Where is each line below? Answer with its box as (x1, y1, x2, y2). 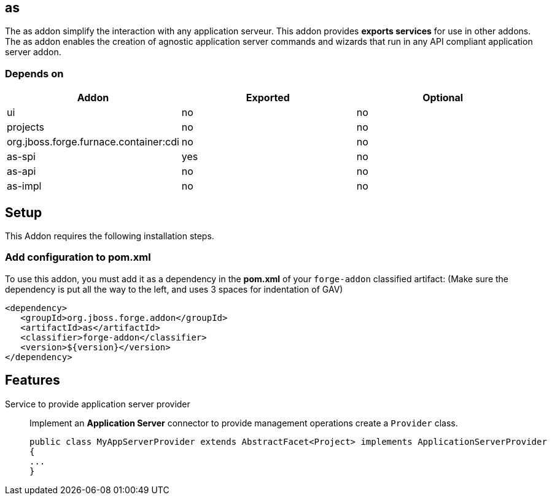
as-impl (7, 180, 42, 193)
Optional (422, 91, 464, 104)
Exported (246, 91, 290, 104)
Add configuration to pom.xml (5, 251, 151, 264)
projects (7, 121, 45, 134)
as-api (7, 165, 36, 178)
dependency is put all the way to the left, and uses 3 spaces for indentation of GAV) (5, 283, 343, 294)
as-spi (7, 150, 36, 163)
